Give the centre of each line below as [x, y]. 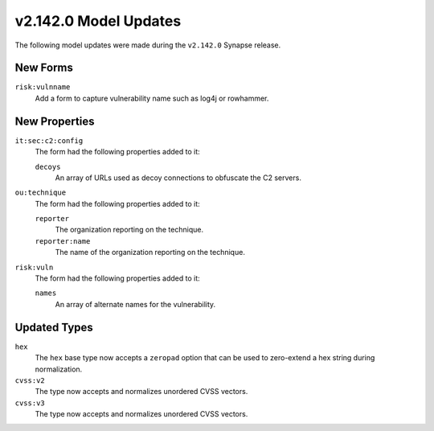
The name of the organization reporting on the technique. [150, 252]
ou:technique [41, 193]
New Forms [44, 68]
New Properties [55, 121]
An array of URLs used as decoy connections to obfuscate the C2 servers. [178, 178]
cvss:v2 [30, 380]
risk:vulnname [43, 87]
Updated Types [54, 327]
